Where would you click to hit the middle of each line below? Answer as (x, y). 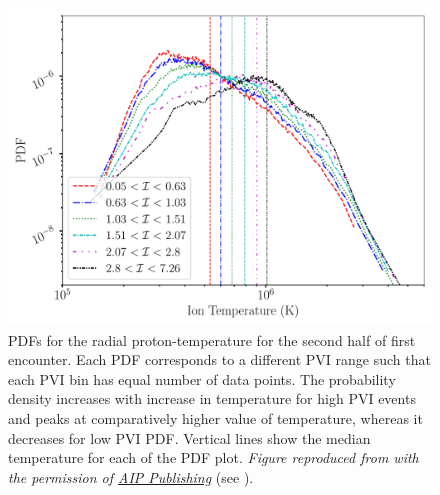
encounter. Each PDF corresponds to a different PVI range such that (219, 359)
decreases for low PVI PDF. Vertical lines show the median (189, 437)
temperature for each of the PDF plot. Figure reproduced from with (213, 457)
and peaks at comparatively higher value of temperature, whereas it (215, 417)
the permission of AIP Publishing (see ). (131, 476)
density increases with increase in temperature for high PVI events (212, 398)
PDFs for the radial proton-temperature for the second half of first (212, 339)
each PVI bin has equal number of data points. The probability (202, 378)
